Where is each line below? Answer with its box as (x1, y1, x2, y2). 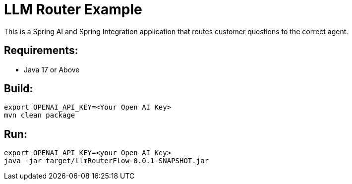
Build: (4, 82, 33, 95)
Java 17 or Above (24, 65, 80, 74)
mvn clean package (4, 111, 75, 120)
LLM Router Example (4, 1, 142, 18)
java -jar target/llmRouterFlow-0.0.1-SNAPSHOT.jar (4, 157, 209, 165)
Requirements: (4, 44, 78, 57)
